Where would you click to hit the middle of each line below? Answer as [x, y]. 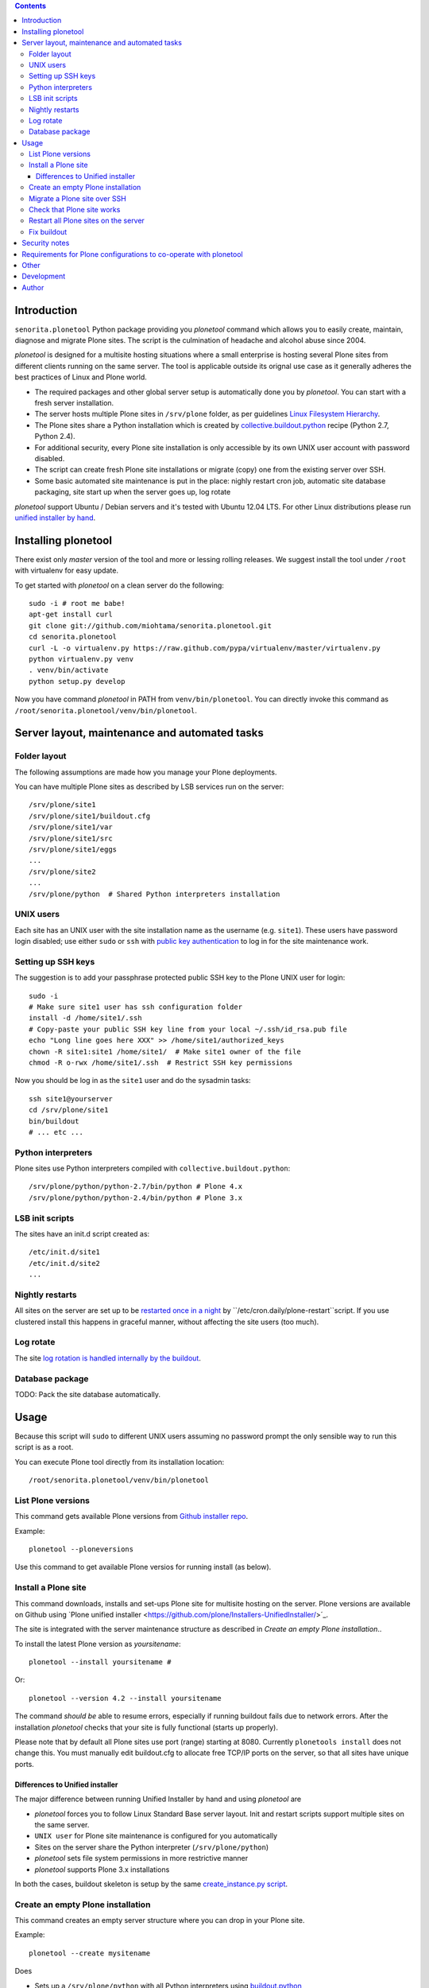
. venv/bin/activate [69, 670]
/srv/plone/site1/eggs [73, 850]
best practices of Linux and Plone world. [81, 377]
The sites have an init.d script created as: [82, 1234]
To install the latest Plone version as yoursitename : [98, 1644]
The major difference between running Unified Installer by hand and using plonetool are [158, 1799]
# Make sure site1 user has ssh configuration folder [135, 1007]
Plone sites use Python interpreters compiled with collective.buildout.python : [153, 1168]
